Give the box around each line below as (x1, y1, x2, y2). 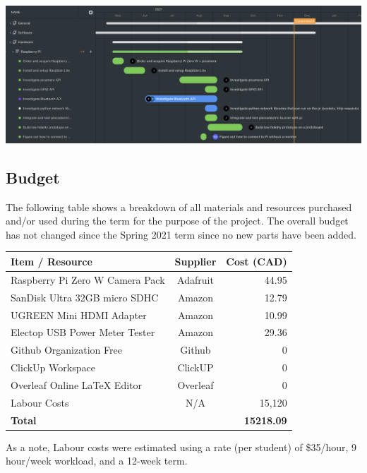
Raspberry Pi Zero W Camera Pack (11, 272, 165, 287)
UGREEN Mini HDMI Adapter (11, 307, 147, 322)
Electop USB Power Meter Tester (11, 325, 155, 340)
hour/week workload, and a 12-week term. (6, 453, 188, 468)
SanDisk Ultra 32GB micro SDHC (11, 289, 159, 304)
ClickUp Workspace (11, 360, 95, 375)
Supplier (174, 253, 217, 268)
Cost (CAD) (226, 253, 287, 268)
